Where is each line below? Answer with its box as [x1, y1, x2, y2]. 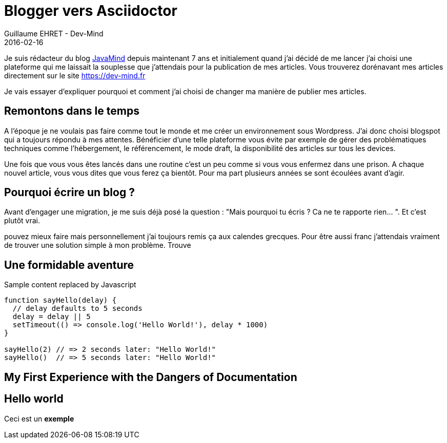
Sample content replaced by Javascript [4, 280, 136, 289]
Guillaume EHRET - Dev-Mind [4, 29, 104, 38]
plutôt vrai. [4, 216, 40, 225]
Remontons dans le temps [4, 104, 139, 118]
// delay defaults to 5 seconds [12, 304, 143, 313]
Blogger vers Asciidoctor [4, 2, 177, 19]
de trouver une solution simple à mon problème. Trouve [4, 241, 191, 250]
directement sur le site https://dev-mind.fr [4, 71, 146, 80]
